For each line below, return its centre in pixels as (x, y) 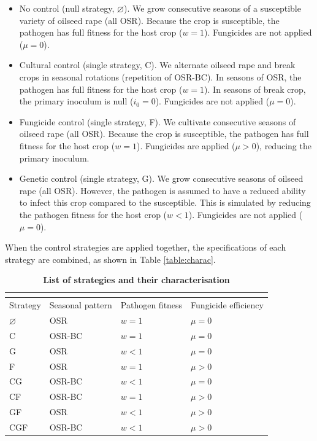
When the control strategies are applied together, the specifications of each (146, 247)
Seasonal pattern (81, 305)
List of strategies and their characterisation (136, 280)
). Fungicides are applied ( (186, 145)
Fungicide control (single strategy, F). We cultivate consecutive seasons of (158, 121)
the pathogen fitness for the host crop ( (93, 214)
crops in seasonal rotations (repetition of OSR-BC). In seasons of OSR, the (160, 76)
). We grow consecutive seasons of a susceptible (212, 8)
